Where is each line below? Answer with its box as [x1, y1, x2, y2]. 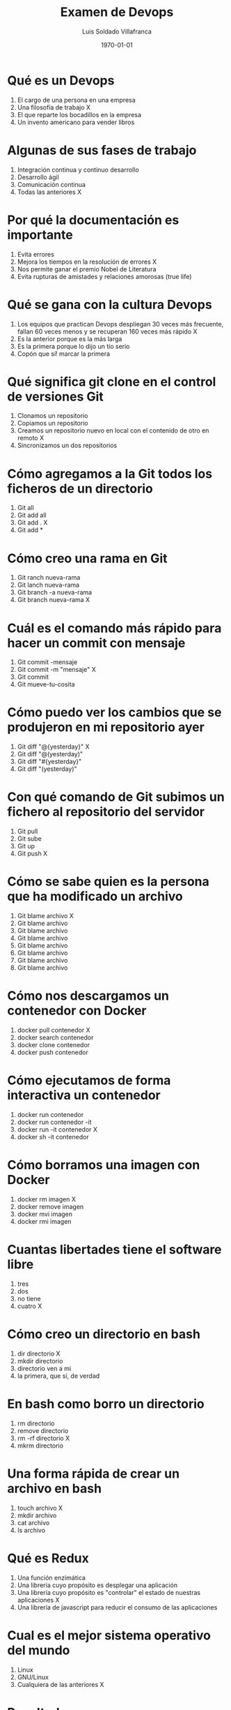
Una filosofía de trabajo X [17, 103, 91, 112]
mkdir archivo [17, 1511, 57, 1520]
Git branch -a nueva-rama [17, 588, 93, 597]
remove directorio [17, 1426, 69, 1434]
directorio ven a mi [17, 1364, 72, 1372]
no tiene [17, 1294, 41, 1303]
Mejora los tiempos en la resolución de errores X [17, 257, 157, 266]
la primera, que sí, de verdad [17, 1372, 100, 1380]
